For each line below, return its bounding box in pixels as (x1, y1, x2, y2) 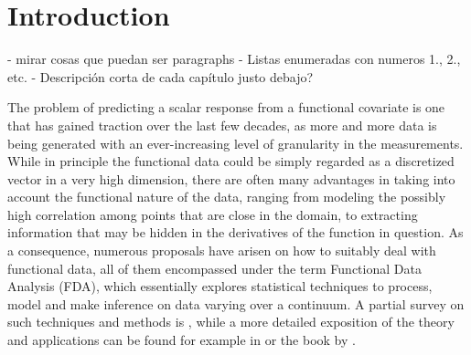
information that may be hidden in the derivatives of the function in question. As (7, 223, 464, 242)
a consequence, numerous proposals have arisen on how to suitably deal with (7, 241, 436, 260)
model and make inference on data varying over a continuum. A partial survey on (7, 294, 465, 313)
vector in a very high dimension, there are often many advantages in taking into (7, 169, 455, 188)
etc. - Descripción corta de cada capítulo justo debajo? (7, 67, 314, 86)
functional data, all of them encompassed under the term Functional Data (7, 258, 422, 277)
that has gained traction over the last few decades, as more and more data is (7, 115, 437, 134)
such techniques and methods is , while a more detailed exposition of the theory (7, 312, 455, 331)
